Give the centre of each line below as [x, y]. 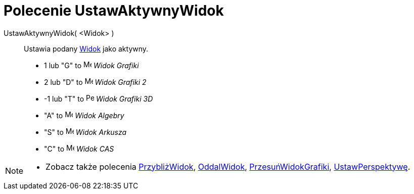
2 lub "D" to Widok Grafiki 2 [95, 82]
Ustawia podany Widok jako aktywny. [86, 48]
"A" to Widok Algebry [84, 115]
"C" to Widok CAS [79, 149]
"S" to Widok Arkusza [85, 132]
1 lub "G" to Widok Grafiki [91, 65]
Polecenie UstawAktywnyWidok [114, 11]
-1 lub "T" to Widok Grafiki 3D [99, 99]
